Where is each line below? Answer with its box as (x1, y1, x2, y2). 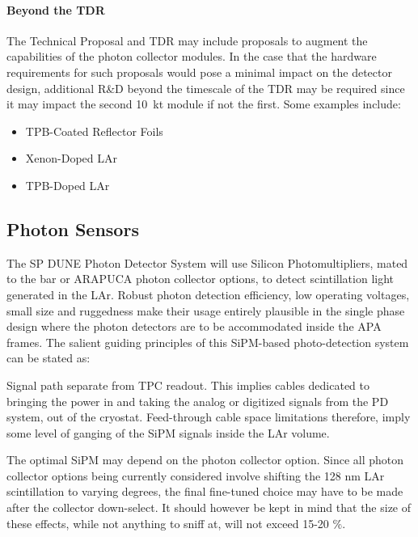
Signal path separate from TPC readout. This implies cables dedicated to (6, 376, 370, 393)
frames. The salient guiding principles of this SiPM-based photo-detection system (6, 333, 409, 350)
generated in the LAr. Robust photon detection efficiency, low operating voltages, (6, 285, 410, 302)
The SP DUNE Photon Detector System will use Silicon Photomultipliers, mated (6, 254, 408, 271)
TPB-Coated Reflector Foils (25, 122, 163, 139)
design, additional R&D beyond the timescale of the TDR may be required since (6, 79, 405, 96)
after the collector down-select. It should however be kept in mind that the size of (6, 499, 412, 516)
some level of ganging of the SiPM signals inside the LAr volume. (6, 424, 330, 441)
